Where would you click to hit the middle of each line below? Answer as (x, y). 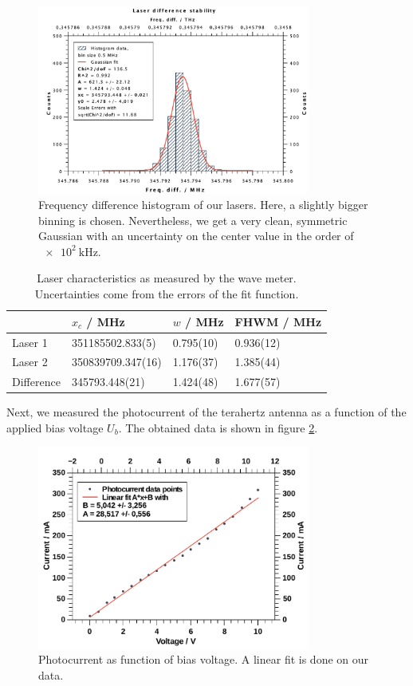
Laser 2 (30, 362)
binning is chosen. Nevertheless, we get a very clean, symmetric (193, 220)
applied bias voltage (55, 427)
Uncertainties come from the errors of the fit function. (167, 294)
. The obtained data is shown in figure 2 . (218, 427)
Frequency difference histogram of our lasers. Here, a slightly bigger (203, 205)
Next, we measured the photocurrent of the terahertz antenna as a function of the (206, 412)
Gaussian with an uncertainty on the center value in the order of (196, 236)
